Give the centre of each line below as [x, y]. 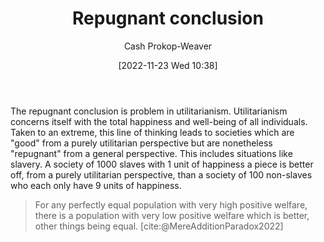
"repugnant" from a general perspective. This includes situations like [151, 153]
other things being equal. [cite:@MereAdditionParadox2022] [159, 226]
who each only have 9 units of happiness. [96, 185]
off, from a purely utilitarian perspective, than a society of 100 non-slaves [161, 174]
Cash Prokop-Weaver [168, 46]
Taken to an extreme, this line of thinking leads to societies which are [152, 132]
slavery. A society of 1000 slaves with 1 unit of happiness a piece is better [162, 164]
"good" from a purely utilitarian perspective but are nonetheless [141, 143]
